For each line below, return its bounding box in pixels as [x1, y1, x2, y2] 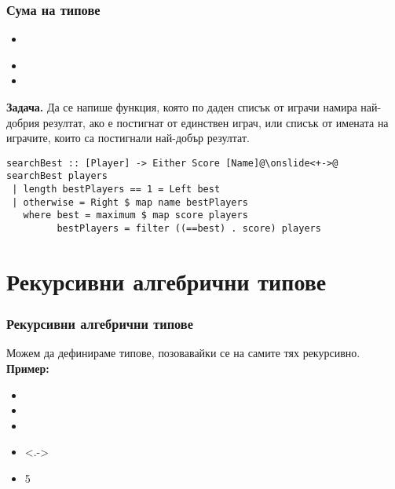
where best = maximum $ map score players [23, 210, 248, 221]
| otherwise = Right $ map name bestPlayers [12, 196, 248, 208]
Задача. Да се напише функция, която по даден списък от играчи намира [6, 99, 357, 115]
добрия [6, 114, 40, 130]
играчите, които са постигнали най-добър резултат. [6, 130, 250, 146]
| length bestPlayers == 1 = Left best [12, 184, 221, 195]
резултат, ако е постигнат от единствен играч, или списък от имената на [42, 114, 389, 130]
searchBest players [6, 170, 108, 182]
